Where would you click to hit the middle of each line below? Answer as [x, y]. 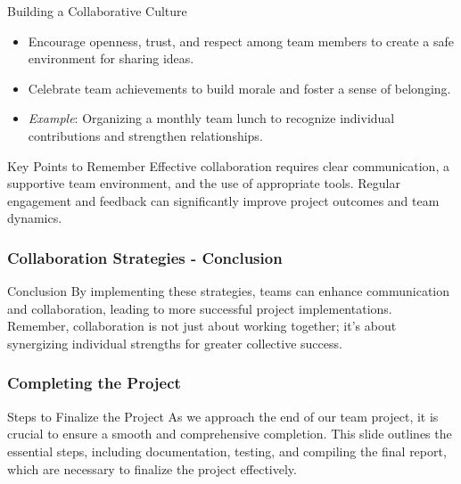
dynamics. [35, 218]
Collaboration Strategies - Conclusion [145, 257]
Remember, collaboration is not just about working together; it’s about [202, 326]
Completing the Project [94, 383]
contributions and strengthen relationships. [145, 135]
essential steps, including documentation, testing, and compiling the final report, [227, 451]
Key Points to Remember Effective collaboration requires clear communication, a [228, 165]
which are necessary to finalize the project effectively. [152, 468]
